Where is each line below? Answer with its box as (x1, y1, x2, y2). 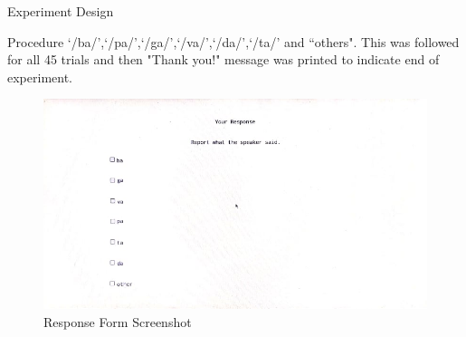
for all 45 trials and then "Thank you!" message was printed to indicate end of (7, 50, 440, 69)
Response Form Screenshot (43, 312, 192, 331)
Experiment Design (7, 2, 114, 20)
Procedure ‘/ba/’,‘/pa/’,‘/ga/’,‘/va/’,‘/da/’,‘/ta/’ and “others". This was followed (7, 32, 460, 51)
